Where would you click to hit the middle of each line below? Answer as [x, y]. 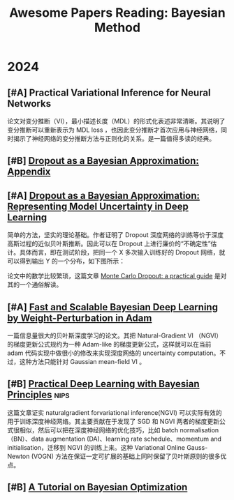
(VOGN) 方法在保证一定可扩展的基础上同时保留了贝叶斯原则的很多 [126, 456]
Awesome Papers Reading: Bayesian [117, 13]
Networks [29, 104]
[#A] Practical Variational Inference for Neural [109, 92]
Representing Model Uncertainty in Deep [98, 206]
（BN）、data [25, 439]
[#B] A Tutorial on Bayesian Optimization [97, 487]
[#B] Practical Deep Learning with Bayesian [104, 384]
